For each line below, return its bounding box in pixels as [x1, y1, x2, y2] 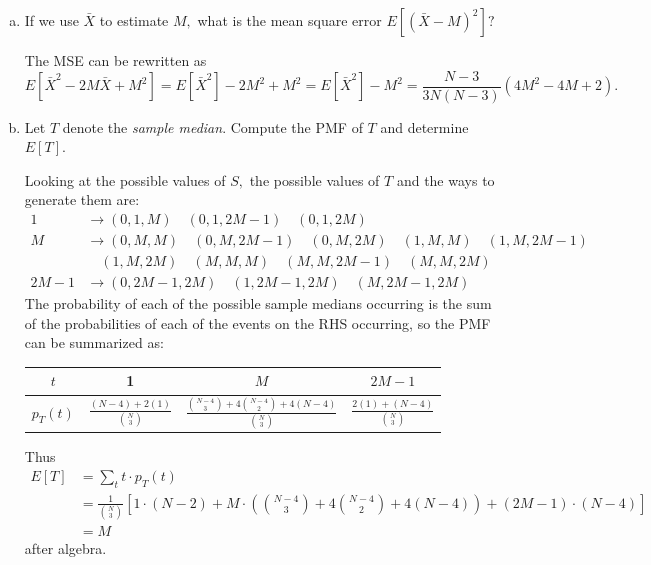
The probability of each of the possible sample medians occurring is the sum [24, 293, 492, 314]
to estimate [99, 10, 169, 30]
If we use [24, 10, 79, 30]
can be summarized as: [24, 332, 164, 353]
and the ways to [396, 169, 495, 190]
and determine [380, 116, 469, 137]
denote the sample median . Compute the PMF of [62, 116, 363, 137]
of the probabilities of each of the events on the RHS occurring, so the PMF [24, 312, 491, 333]
